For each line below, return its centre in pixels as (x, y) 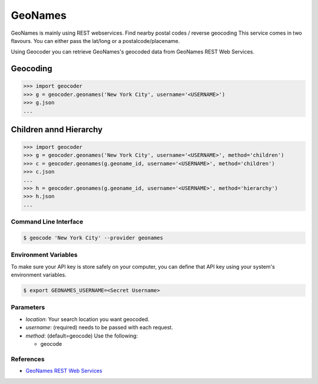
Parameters (28, 308)
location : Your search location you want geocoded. (87, 319)
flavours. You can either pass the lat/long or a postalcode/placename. (95, 41)
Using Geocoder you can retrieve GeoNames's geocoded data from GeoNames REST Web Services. (132, 52)
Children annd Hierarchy (57, 129)
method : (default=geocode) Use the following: (82, 336)
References (28, 359)
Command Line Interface (47, 222)
